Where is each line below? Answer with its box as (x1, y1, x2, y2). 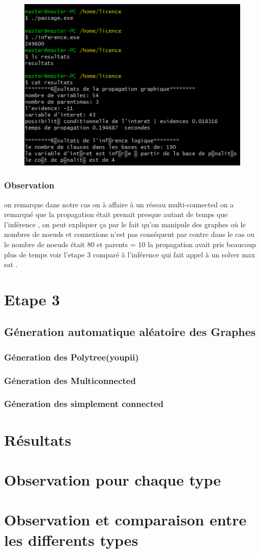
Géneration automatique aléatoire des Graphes (4, 324, 256, 340)
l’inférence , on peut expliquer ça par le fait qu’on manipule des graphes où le (4, 219, 246, 229)
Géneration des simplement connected (4, 397, 164, 410)
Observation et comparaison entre (4, 509, 247, 530)
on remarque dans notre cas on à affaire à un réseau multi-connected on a (4, 199, 234, 209)
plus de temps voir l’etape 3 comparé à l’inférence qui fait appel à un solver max (4, 249, 255, 259)
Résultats (4, 429, 71, 450)
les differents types (4, 529, 138, 550)
